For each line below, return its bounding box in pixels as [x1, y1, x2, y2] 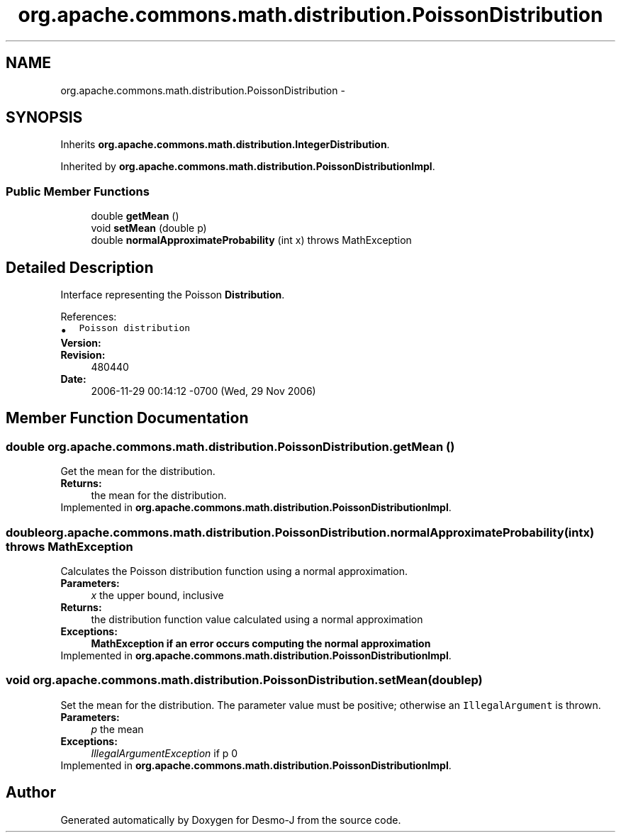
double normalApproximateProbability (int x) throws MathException [91, 234, 412, 247]
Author [6, 783, 56, 802]
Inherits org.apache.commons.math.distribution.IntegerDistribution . [60, 138, 390, 151]
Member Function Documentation [6, 409, 249, 428]
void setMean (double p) [91, 222, 207, 235]
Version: [60, 337, 101, 350]
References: [60, 311, 117, 323]
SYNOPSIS [6, 108, 83, 127]
